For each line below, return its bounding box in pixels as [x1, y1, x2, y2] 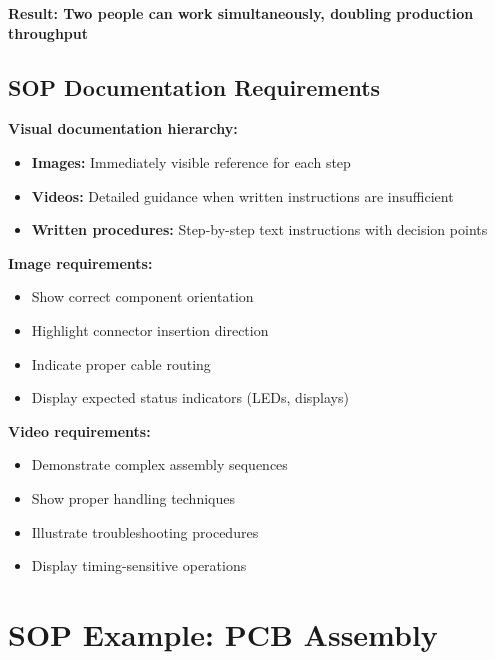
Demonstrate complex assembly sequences [31, 454, 288, 475]
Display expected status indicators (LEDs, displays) [31, 387, 349, 408]
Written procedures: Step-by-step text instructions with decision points [31, 219, 488, 240]
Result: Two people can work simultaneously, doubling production [8, 3, 474, 23]
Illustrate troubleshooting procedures [31, 521, 259, 542]
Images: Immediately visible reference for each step [31, 151, 351, 172]
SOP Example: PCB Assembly [8, 613, 438, 654]
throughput [8, 22, 88, 43]
